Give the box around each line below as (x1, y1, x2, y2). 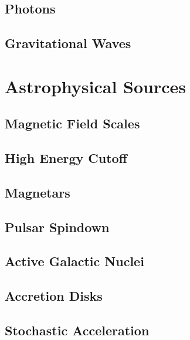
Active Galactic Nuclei (5, 252, 144, 270)
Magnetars (5, 183, 70, 201)
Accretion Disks (5, 287, 103, 305)
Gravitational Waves (5, 34, 131, 52)
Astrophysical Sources (5, 74, 186, 98)
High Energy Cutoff (5, 149, 127, 167)
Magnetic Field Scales (5, 114, 140, 132)
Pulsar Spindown (5, 217, 110, 236)
